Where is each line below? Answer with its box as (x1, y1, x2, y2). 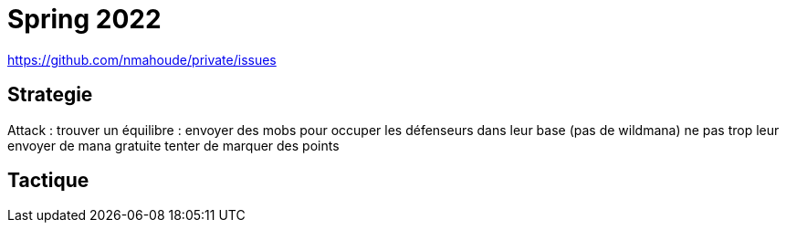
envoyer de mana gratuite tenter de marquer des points (7, 137, 340, 153)
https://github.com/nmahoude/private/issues (7, 51, 277, 68)
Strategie (7, 83, 93, 107)
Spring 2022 (7, 4, 162, 35)
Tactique (7, 169, 89, 193)
